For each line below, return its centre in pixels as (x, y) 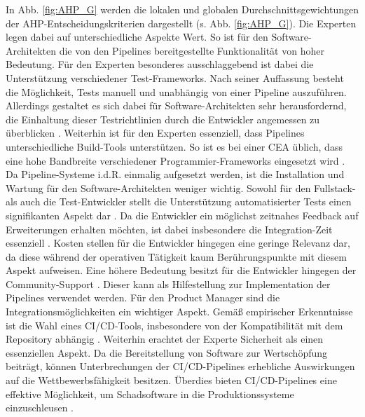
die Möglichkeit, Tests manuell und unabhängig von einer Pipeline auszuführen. (176, 91)
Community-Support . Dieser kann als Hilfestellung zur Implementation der (168, 283)
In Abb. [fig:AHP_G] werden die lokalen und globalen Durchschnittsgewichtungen (182, 9)
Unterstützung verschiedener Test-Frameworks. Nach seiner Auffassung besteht (175, 77)
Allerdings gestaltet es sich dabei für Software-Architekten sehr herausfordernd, (176, 105)
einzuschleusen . (40, 408)
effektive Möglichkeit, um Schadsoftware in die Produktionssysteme (150, 394)
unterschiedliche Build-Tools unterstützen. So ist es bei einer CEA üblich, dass (174, 146)
